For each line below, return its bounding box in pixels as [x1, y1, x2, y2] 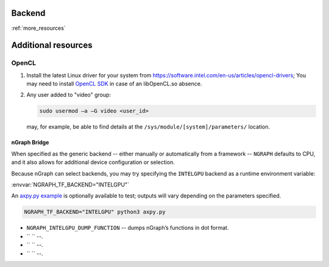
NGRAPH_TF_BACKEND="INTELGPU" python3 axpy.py [24, 208, 166, 216]
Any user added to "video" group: [26, 91, 111, 99]
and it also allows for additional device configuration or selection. [11, 158, 175, 166]
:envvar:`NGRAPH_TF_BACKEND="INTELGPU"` [11, 180, 129, 188]
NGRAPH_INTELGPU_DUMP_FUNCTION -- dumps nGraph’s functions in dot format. [26, 224, 229, 232]
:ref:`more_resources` [11, 24, 66, 32]
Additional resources [11, 40, 93, 51]
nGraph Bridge [11, 139, 49, 146]
